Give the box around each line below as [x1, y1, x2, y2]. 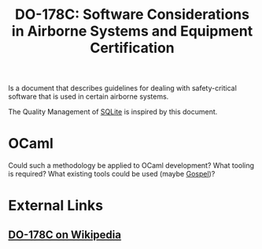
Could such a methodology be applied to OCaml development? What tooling [8, 161, 254, 170]
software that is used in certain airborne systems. [8, 92, 169, 102]
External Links [8, 197, 104, 214]
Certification [90, 39, 175, 57]
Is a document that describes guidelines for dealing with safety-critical [8, 84, 238, 93]
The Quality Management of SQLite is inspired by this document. [8, 107, 218, 117]
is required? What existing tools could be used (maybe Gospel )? [8, 169, 216, 179]
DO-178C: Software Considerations [14, 6, 250, 24]
